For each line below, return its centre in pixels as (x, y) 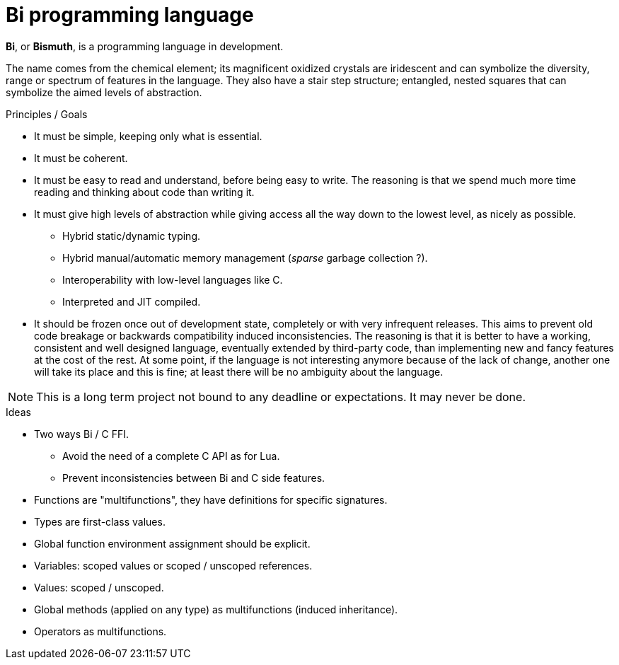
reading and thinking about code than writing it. (144, 192)
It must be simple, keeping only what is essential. (148, 136)
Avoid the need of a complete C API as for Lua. (171, 456)
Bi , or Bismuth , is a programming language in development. (145, 46)
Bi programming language (130, 15)
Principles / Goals (47, 114)
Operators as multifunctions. (100, 631)
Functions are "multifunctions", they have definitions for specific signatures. (211, 499)
